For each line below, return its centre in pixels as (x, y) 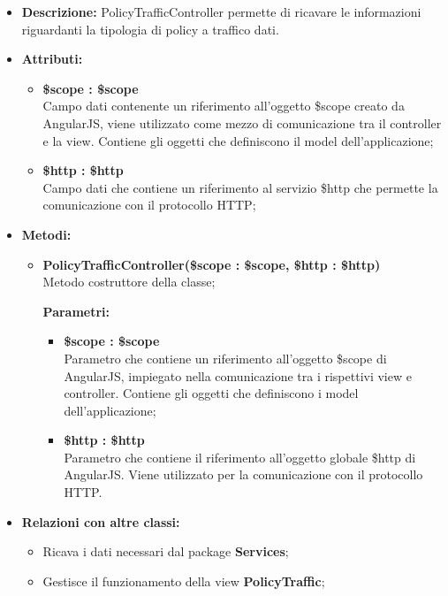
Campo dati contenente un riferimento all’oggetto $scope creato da (224, 106)
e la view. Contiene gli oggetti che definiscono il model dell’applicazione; (238, 140)
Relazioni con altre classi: (101, 521)
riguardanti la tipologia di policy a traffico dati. (150, 29)
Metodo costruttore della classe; (129, 282)
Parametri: (76, 311)
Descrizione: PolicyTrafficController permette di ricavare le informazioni (221, 11)
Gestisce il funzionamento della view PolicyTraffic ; (184, 581)
